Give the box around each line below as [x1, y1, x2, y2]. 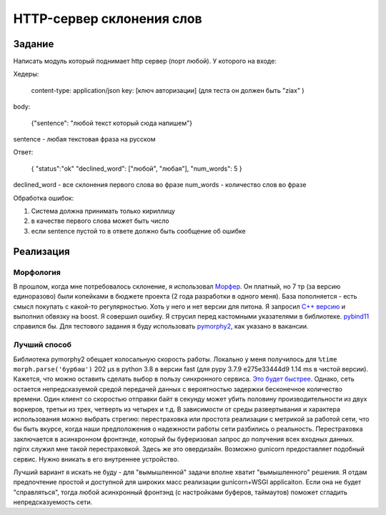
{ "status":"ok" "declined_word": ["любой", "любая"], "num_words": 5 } [31, 164, 242, 173]
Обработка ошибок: [13, 194, 74, 202]
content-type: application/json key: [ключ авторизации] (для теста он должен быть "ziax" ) [31, 86, 305, 94]
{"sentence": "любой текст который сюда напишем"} [31, 119, 193, 127]
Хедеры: [13, 70, 39, 79]
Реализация [13, 245, 71, 257]
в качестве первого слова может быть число [31, 216, 169, 225]
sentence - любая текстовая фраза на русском [13, 135, 157, 144]
